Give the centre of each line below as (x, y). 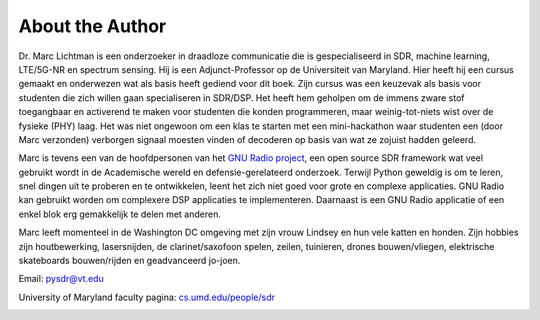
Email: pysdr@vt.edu (61, 279)
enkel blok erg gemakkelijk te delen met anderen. (120, 214)
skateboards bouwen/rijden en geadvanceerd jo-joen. (129, 261)
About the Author (92, 26)
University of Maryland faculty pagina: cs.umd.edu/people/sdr (146, 297)
